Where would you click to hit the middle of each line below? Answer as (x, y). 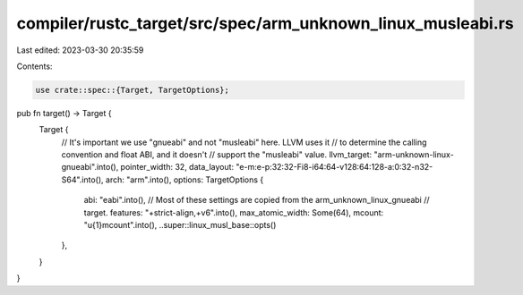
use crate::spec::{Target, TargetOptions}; (133, 90)
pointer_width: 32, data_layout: (177, 167)
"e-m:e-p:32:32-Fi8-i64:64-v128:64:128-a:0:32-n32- (334, 167)
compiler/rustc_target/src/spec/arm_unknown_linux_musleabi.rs (265, 23)
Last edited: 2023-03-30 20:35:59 (80, 50)
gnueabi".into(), (90, 167)
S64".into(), (82, 180)
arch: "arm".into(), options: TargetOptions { (184, 180)
